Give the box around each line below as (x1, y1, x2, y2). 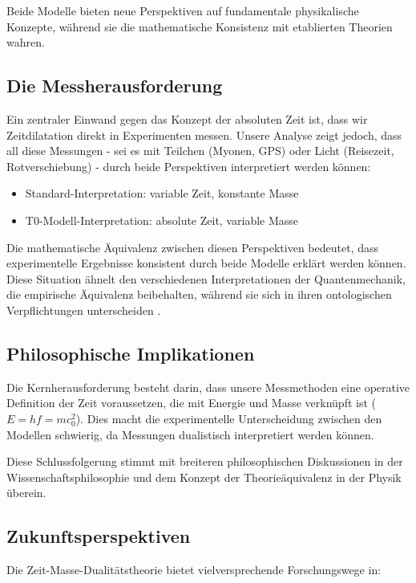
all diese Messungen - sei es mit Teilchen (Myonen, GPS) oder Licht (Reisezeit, (6, 142, 394, 159)
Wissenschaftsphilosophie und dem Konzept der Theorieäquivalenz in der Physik (6, 468, 402, 485)
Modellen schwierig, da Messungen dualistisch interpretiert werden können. (6, 426, 374, 442)
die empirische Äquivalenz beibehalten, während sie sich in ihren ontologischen (6, 286, 392, 303)
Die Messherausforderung (6, 73, 223, 98)
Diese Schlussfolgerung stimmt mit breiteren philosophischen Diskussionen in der (6, 453, 403, 470)
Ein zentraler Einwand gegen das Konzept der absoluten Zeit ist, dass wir (6, 110, 368, 127)
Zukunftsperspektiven (6, 524, 191, 548)
